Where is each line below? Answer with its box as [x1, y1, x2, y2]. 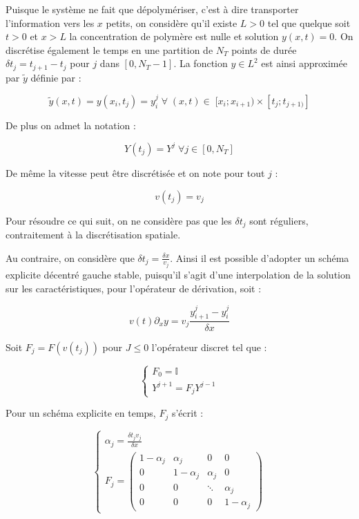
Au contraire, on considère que [6, 250, 135, 265]
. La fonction [173, 56, 228, 70]
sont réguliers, [249, 213, 309, 227]
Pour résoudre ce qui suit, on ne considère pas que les [6, 213, 232, 227]
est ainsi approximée [261, 56, 347, 70]
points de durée [231, 42, 297, 57]
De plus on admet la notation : [6, 117, 136, 132]
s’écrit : [171, 406, 204, 420]
